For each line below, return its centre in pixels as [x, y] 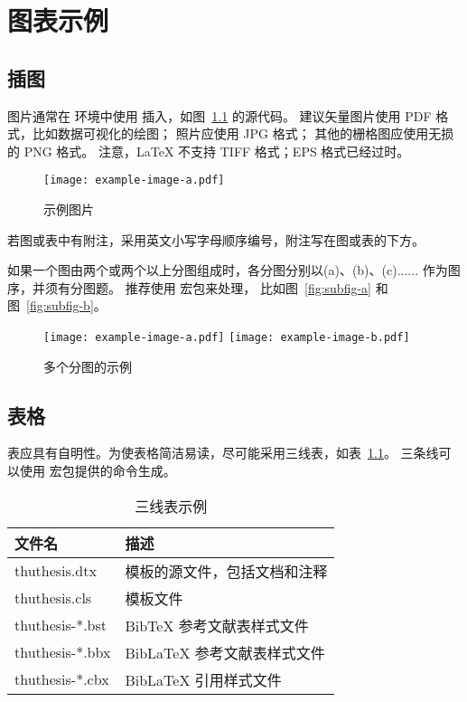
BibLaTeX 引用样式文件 [203, 679]
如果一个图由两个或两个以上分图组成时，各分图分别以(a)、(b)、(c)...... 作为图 [234, 270]
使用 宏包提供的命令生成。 [98, 471]
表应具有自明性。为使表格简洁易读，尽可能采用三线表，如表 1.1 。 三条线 [223, 453]
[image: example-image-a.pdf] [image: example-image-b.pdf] [227, 337]
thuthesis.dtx [56, 571]
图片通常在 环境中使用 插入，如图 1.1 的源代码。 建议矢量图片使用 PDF [219, 115]
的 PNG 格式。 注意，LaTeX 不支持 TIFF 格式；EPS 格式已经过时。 [209, 151]
